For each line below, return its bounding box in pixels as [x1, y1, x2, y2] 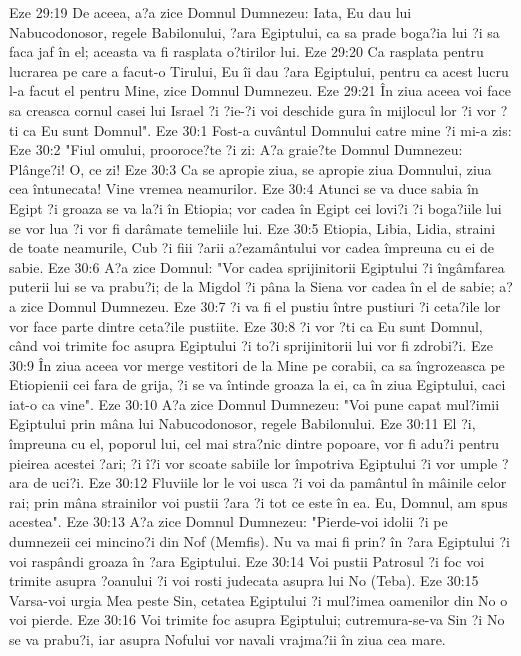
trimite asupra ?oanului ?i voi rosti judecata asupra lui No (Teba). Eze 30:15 [9, 570, 479, 591]
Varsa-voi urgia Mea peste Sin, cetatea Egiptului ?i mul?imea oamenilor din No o [9, 589, 508, 610]
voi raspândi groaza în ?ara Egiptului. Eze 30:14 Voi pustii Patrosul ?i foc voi [9, 550, 485, 571]
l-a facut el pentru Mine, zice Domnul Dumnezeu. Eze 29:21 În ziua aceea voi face [9, 80, 511, 101]
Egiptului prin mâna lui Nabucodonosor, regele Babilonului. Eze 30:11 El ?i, [9, 413, 476, 434]
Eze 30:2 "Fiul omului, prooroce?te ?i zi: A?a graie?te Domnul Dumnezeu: [9, 139, 463, 160]
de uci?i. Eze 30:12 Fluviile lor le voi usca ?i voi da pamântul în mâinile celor [33, 472, 507, 493]
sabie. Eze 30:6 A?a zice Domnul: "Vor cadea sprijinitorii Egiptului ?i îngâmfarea [9, 256, 505, 277]
